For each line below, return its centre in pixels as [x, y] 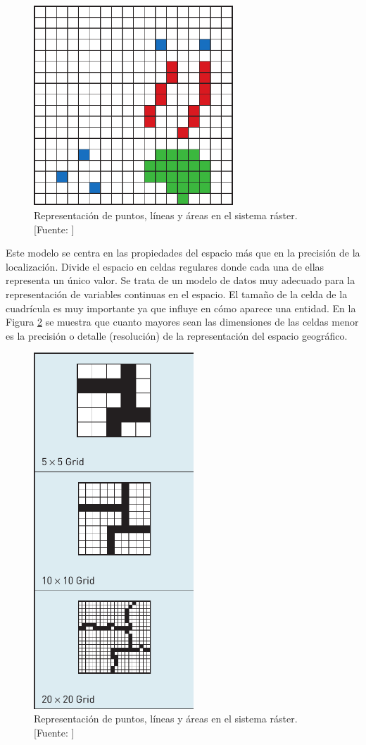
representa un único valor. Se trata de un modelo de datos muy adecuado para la [181, 280]
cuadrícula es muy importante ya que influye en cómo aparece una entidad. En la [181, 308]
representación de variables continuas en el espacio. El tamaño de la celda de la [177, 294]
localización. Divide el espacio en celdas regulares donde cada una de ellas [165, 266]
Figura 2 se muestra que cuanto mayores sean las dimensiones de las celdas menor [182, 322]
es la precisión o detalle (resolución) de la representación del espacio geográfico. [177, 335]
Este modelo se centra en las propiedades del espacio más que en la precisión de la [183, 253]
